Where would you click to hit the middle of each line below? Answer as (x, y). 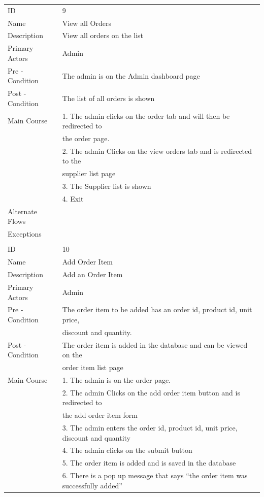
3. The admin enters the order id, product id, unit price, (150, 428)
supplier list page (89, 173)
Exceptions (25, 234)
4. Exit (73, 198)
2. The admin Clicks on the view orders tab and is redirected (157, 151)
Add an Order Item (92, 274)
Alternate (22, 211)
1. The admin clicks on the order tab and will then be (146, 115)
